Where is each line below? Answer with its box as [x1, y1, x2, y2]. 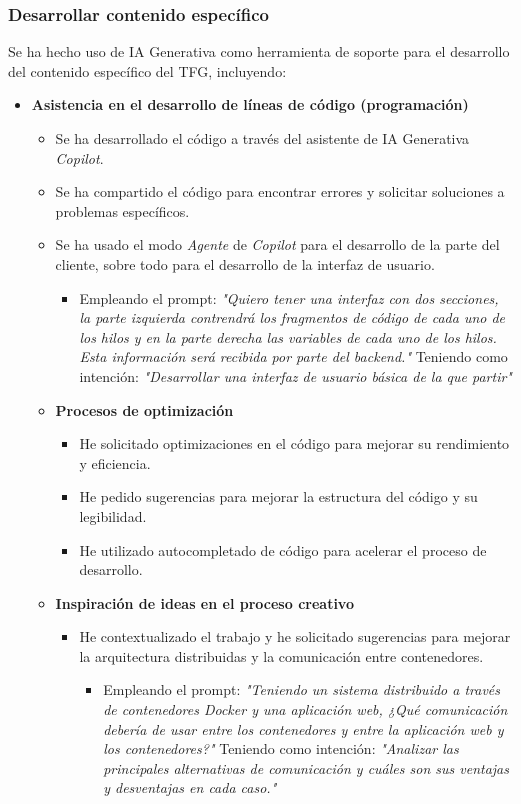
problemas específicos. [55, 200, 190, 221]
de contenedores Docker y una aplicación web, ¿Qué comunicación [103, 699, 508, 720]
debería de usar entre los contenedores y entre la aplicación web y [103, 718, 504, 739]
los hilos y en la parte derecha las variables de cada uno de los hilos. [79, 326, 497, 347]
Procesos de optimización [55, 399, 234, 420]
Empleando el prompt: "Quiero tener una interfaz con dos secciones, [79, 287, 499, 308]
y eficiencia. [79, 452, 151, 473]
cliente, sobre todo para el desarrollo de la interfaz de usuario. [55, 253, 435, 274]
